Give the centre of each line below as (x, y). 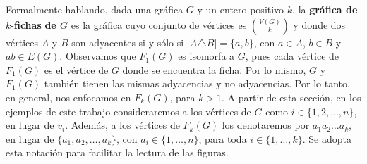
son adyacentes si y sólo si (128, 42)
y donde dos (319, 24)
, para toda (223, 138)
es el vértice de (76, 69)
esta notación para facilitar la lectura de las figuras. (117, 152)
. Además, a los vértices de (122, 125)
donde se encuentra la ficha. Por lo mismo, (214, 69)
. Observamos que (98, 56)
